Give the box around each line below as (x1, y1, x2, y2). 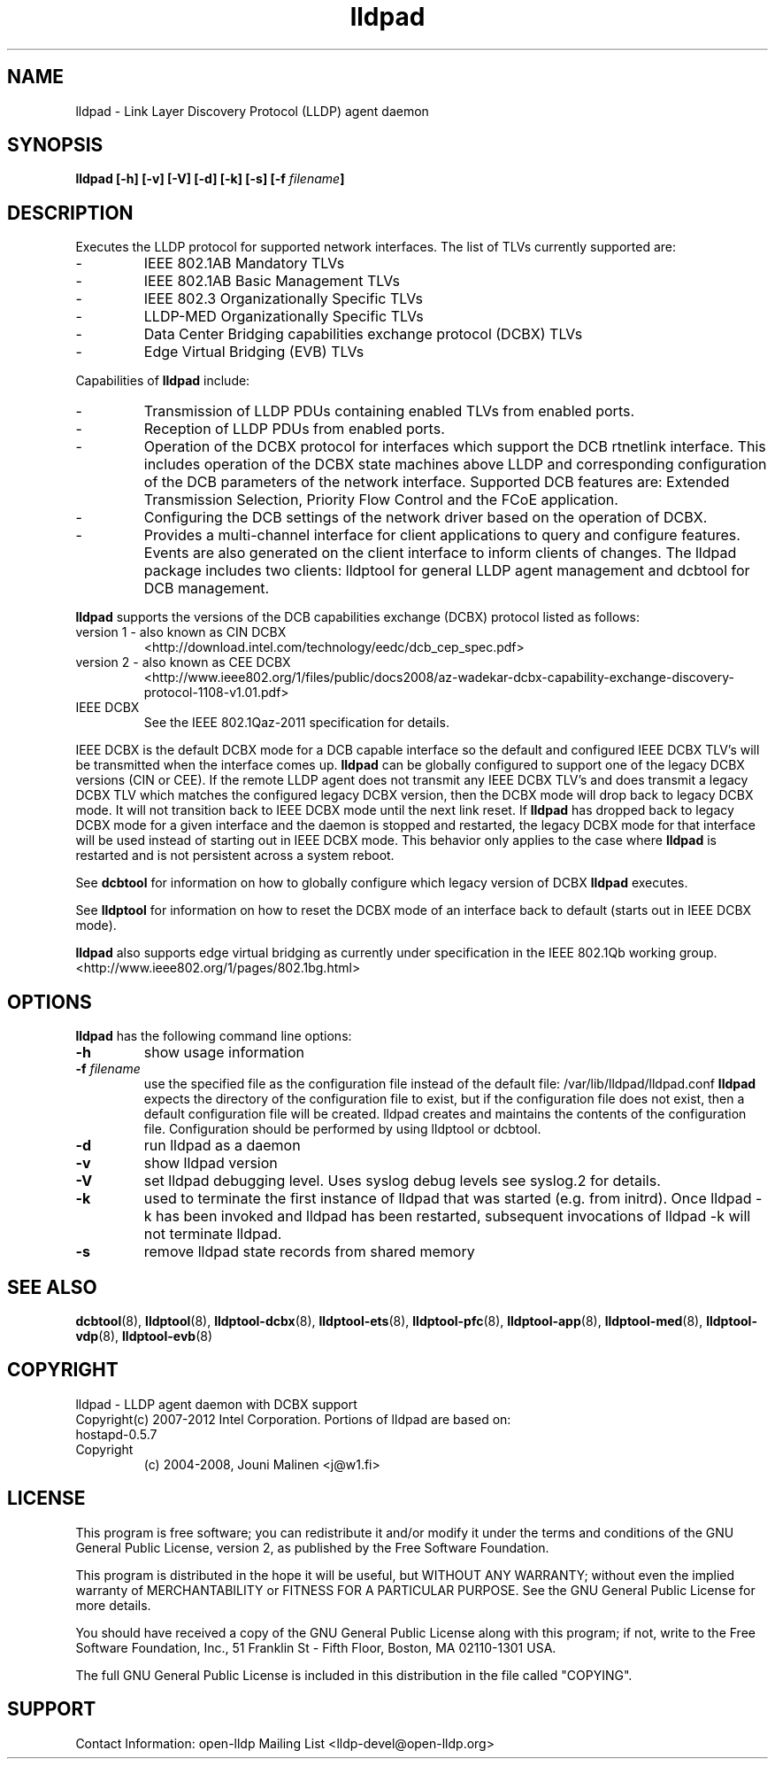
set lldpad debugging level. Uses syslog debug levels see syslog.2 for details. (143, 1172, 661, 1190)
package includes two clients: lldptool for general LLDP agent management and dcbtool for (143, 562, 750, 580)
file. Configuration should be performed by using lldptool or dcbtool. (143, 1121, 541, 1137)
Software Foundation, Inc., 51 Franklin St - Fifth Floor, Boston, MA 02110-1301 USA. (75, 1639, 556, 1655)
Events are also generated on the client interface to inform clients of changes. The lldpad (143, 544, 737, 562)
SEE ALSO (7, 1275, 97, 1298)
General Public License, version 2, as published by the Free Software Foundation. (75, 1539, 549, 1555)
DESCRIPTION (7, 201, 134, 224)
